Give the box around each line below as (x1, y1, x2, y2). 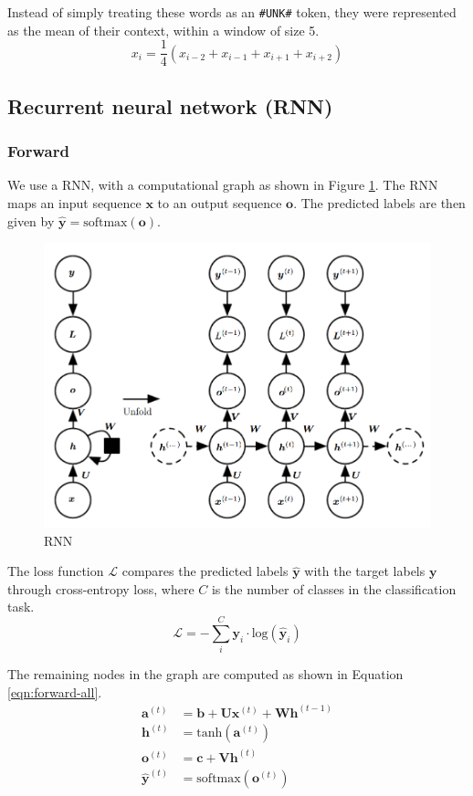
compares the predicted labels (121, 561, 289, 581)
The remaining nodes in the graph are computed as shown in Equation (7, 665, 404, 684)
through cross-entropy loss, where (7, 579, 194, 598)
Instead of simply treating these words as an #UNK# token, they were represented (7, 3, 457, 21)
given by (7, 211, 55, 230)
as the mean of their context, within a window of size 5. (7, 20, 320, 39)
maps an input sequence (7, 193, 142, 212)
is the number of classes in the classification (211, 579, 457, 598)
